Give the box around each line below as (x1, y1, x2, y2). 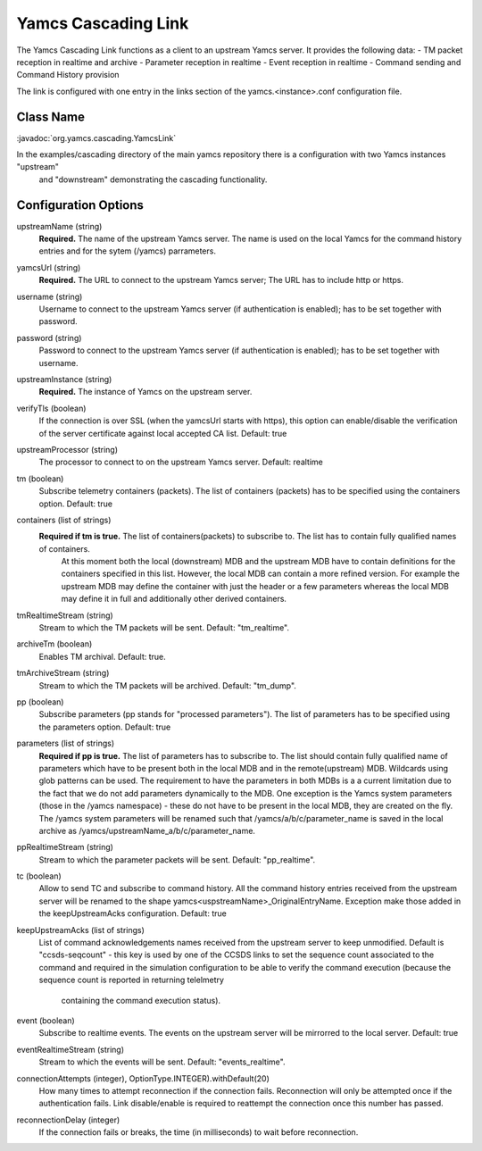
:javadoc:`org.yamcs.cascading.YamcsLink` (16, 132, 177, 143)
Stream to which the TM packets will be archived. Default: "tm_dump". (38, 680, 296, 691)
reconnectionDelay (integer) (16, 1114, 120, 1125)
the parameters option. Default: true (38, 721, 171, 732)
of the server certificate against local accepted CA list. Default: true (38, 428, 287, 438)
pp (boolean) (16, 696, 64, 707)
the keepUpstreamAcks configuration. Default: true (38, 908, 227, 919)
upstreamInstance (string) (16, 374, 112, 384)
